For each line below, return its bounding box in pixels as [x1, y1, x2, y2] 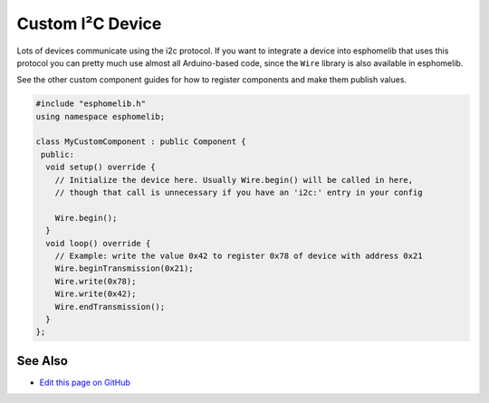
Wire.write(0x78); [54, 276, 137, 286]
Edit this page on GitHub [39, 377, 131, 388]
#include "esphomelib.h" [35, 99, 147, 109]
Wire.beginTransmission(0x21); [54, 264, 194, 273]
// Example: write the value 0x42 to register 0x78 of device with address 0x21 [54, 251, 423, 261]
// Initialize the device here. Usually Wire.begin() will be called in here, [54, 175, 414, 185]
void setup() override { [45, 162, 156, 172]
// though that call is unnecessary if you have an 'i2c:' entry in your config [54, 187, 423, 198]
